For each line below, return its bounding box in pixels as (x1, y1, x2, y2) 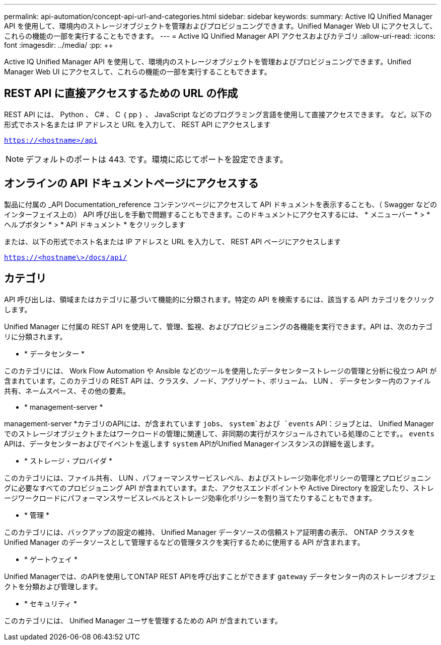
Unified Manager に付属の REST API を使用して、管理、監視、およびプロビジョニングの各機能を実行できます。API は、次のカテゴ (4, 322, 433, 331)
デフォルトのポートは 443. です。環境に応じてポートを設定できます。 (26, 154, 288, 164)
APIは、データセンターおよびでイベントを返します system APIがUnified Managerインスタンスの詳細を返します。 (4, 439, 379, 448)
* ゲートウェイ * (24, 555, 78, 564)
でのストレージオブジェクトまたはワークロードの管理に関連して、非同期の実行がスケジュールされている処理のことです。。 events (4, 429, 434, 438)
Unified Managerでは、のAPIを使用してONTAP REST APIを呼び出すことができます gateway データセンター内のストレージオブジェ (4, 572, 436, 581)
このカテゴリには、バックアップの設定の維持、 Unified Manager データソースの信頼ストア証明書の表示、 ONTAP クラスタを (4, 527, 415, 536)
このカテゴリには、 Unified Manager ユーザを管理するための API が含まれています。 (4, 616, 282, 625)
